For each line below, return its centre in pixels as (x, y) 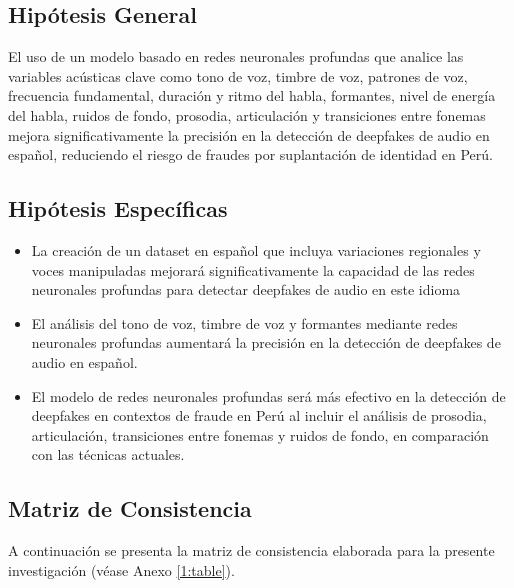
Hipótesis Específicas (118, 208)
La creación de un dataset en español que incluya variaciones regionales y (256, 249)
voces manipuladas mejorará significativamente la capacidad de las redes (253, 269)
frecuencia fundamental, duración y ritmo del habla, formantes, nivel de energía (252, 95)
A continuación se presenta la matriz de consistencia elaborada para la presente (251, 550)
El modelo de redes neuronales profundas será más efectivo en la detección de (268, 395)
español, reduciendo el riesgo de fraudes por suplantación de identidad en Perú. (250, 154)
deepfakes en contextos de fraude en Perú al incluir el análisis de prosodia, (259, 415)
